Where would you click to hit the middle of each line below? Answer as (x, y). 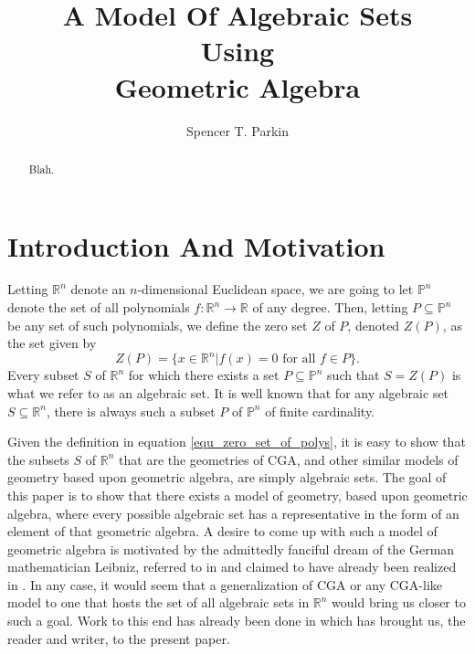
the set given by (52, 343)
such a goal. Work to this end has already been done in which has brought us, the (237, 621)
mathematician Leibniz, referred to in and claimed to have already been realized (232, 567)
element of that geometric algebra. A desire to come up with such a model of (222, 531)
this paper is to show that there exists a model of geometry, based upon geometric (237, 495)
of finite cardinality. (320, 411)
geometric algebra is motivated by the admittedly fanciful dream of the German (231, 549)
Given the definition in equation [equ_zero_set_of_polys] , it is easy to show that (237, 442)
